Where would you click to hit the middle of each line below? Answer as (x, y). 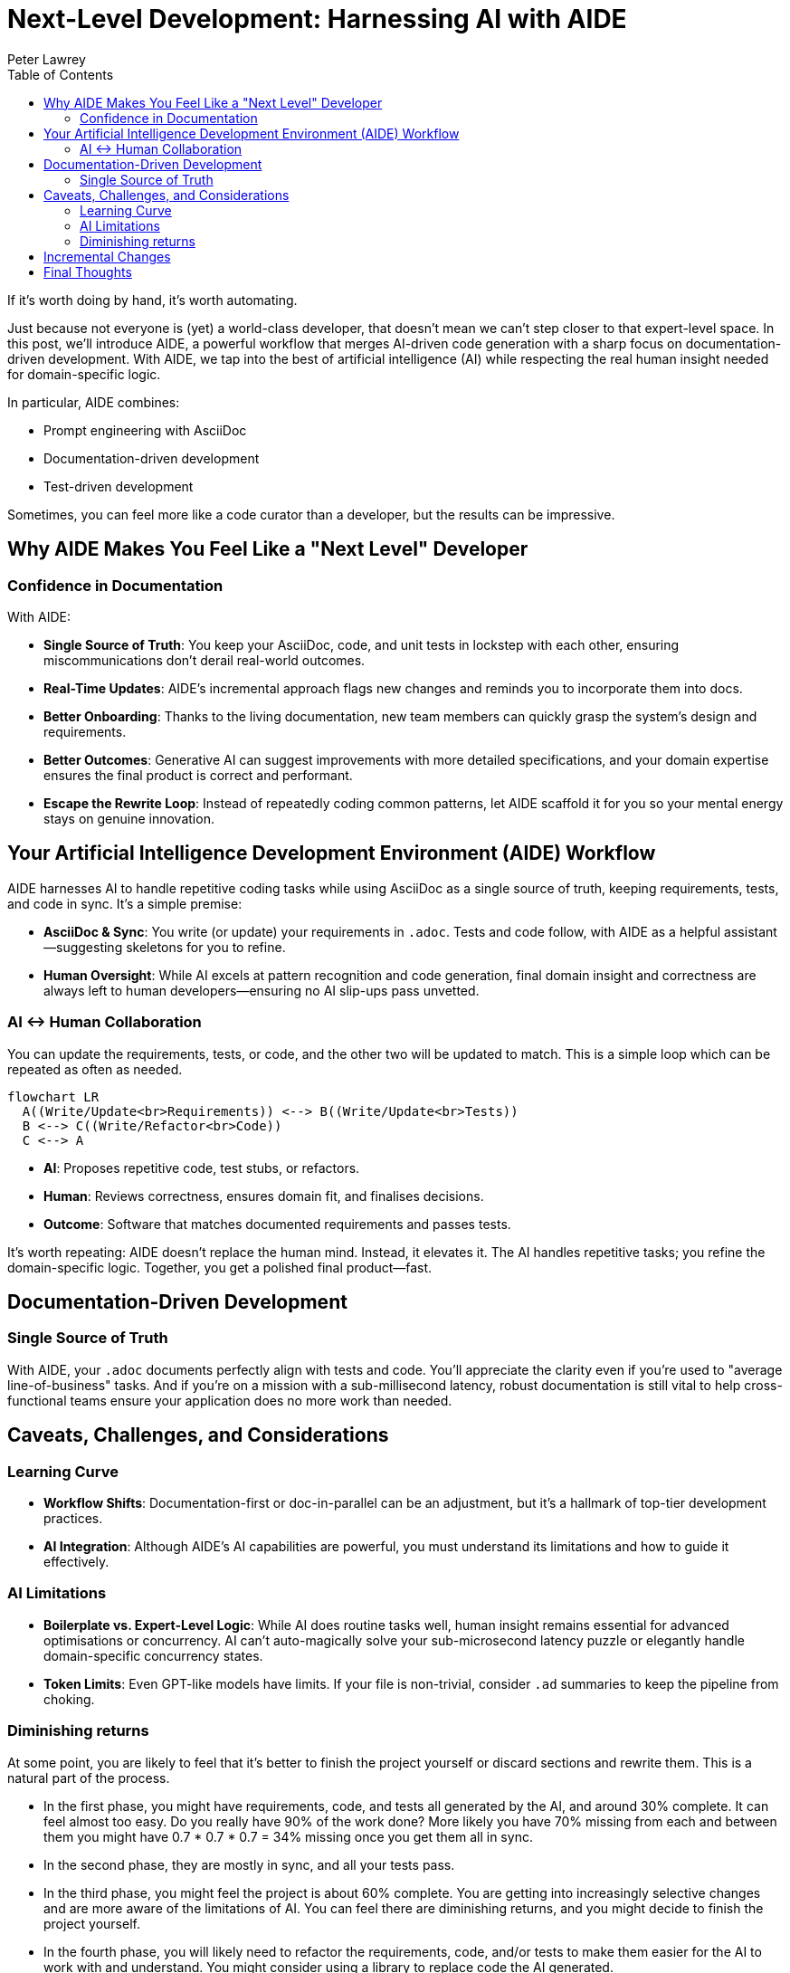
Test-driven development (119, 486)
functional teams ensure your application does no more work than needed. (230, 1400)
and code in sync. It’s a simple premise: (125, 903)
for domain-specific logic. (84, 374)
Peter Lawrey (47, 59)
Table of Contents (61, 74)
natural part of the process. (89, 1778)
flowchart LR (53, 1096)
